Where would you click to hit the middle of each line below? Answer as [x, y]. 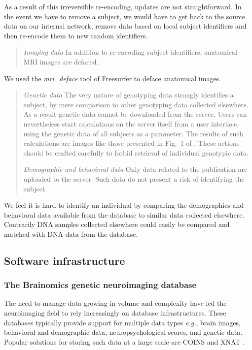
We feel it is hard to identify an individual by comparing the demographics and [124, 205]
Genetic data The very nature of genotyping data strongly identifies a [128, 95]
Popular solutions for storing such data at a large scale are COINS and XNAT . [125, 341]
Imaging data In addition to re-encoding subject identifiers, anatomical [130, 52]
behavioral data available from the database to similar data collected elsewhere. [124, 214]
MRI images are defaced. [61, 61]
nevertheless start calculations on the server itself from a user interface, [131, 123]
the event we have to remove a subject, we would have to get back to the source [125, 16]
